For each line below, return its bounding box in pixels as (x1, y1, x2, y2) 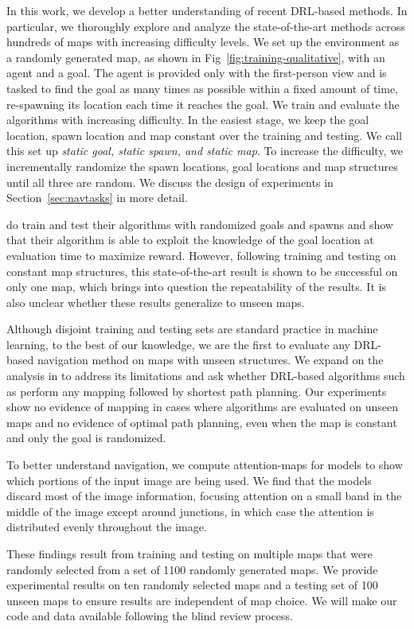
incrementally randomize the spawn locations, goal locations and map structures (6, 157, 398, 174)
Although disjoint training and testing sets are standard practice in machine (6, 320, 378, 337)
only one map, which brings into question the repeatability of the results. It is (6, 278, 386, 295)
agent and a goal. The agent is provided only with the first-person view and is (6, 64, 387, 81)
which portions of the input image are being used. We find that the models (6, 472, 372, 488)
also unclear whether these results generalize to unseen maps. (6, 293, 305, 310)
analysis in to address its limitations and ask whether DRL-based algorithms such (6, 367, 405, 384)
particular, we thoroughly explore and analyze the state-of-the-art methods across (6, 17, 405, 34)
